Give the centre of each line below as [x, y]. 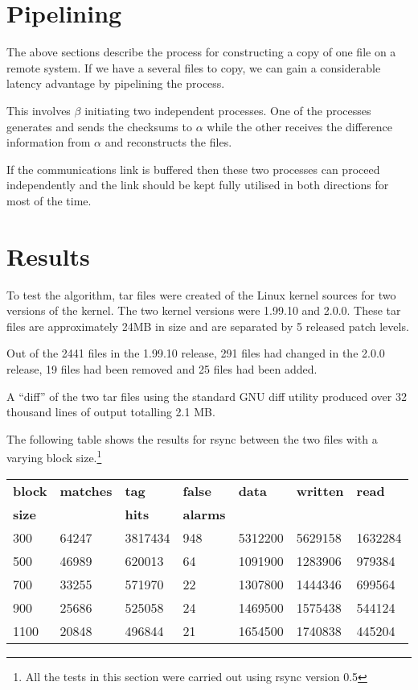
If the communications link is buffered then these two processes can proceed [193, 169]
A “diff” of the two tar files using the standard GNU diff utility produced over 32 [207, 396]
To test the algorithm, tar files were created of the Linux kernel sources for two [201, 294]
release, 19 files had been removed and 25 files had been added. [162, 368]
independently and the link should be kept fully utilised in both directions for [198, 185]
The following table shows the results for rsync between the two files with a [192, 438]
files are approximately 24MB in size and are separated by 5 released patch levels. [208, 326]
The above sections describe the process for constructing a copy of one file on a [201, 52]
